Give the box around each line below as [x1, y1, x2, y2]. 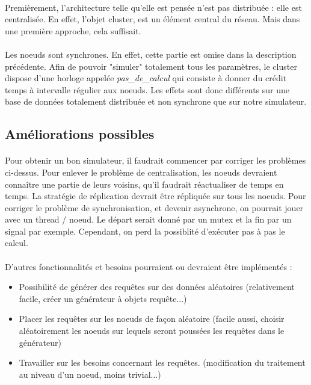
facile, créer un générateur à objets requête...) [19, 292, 187, 304]
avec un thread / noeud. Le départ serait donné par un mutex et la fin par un [5, 213, 292, 226]
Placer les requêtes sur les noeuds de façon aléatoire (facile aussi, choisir [19, 312, 285, 325]
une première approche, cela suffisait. [5, 24, 141, 37]
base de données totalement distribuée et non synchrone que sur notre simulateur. [5, 95, 307, 108]
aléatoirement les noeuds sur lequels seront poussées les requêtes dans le [19, 324, 285, 337]
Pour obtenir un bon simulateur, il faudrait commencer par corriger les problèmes [5, 154, 306, 167]
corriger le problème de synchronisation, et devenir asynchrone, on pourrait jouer [5, 201, 304, 214]
